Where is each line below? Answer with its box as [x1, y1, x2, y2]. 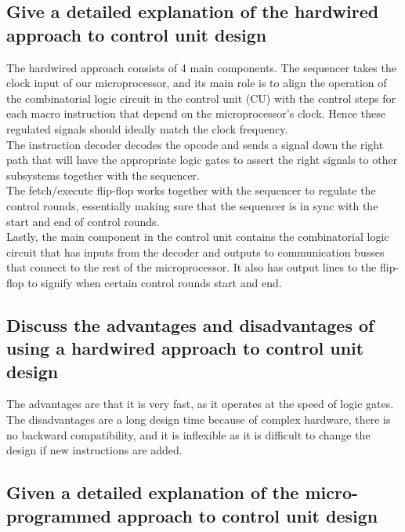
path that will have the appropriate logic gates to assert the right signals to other [6, 151, 398, 168]
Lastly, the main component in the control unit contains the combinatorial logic [6, 228, 389, 245]
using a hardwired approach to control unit [6, 336, 364, 360]
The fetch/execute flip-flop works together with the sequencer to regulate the [6, 182, 376, 199]
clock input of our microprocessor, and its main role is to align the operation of [6, 75, 387, 91]
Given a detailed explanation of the [6, 480, 299, 505]
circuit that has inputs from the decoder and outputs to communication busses [6, 243, 385, 260]
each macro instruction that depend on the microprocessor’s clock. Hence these [6, 105, 385, 122]
